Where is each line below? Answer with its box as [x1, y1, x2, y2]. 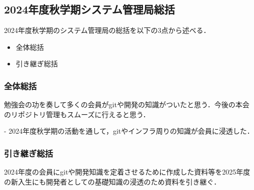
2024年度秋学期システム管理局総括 [4, 1, 175, 17]
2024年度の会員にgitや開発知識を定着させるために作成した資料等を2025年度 [4, 167, 250, 177]
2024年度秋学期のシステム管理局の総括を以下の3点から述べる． [4, 25, 210, 35]
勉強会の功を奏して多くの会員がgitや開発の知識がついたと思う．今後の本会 [4, 99, 249, 110]
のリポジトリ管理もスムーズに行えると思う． [4, 109, 150, 119]
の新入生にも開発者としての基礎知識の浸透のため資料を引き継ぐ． [4, 176, 221, 187]
